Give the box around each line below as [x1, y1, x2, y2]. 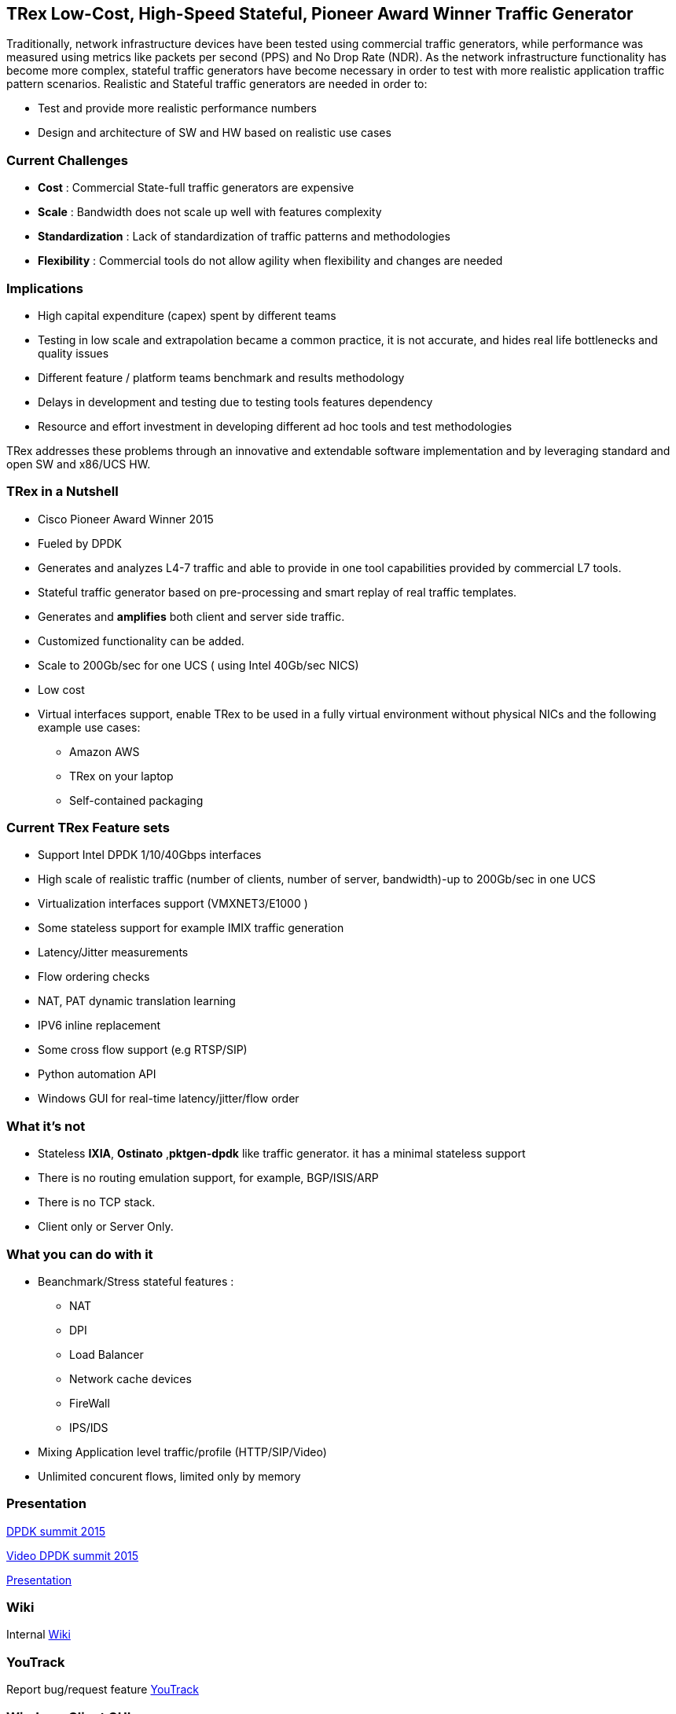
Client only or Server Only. [38, 1220, 174, 1234]
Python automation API [38, 1067, 156, 1081]
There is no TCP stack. [38, 1195, 156, 1209]
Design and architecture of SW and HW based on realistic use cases [38, 126, 391, 140]
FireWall [69, 1396, 110, 1410]
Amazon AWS [69, 744, 140, 758]
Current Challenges [6, 152, 128, 168]
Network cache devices [69, 1371, 192, 1386]
